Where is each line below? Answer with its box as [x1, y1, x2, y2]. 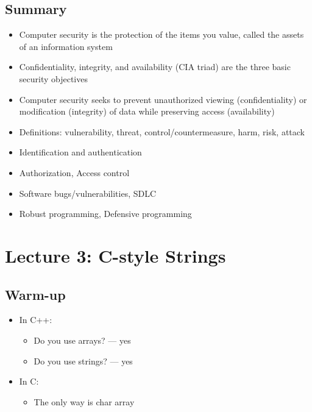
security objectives [19, 72, 88, 85]
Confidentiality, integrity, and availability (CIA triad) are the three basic [19, 60, 291, 73]
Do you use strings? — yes [34, 354, 133, 367]
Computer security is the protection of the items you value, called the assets [19, 28, 304, 41]
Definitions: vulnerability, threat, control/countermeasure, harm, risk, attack [19, 125, 305, 138]
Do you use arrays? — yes [34, 333, 131, 346]
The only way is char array [34, 395, 135, 408]
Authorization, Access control [19, 166, 130, 179]
